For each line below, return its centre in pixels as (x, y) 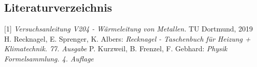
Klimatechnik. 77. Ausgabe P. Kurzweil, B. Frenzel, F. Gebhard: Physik (116, 48)
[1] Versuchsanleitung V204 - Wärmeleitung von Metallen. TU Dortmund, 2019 (128, 29)
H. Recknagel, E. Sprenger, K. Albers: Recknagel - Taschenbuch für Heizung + (127, 38)
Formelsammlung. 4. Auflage (49, 58)
